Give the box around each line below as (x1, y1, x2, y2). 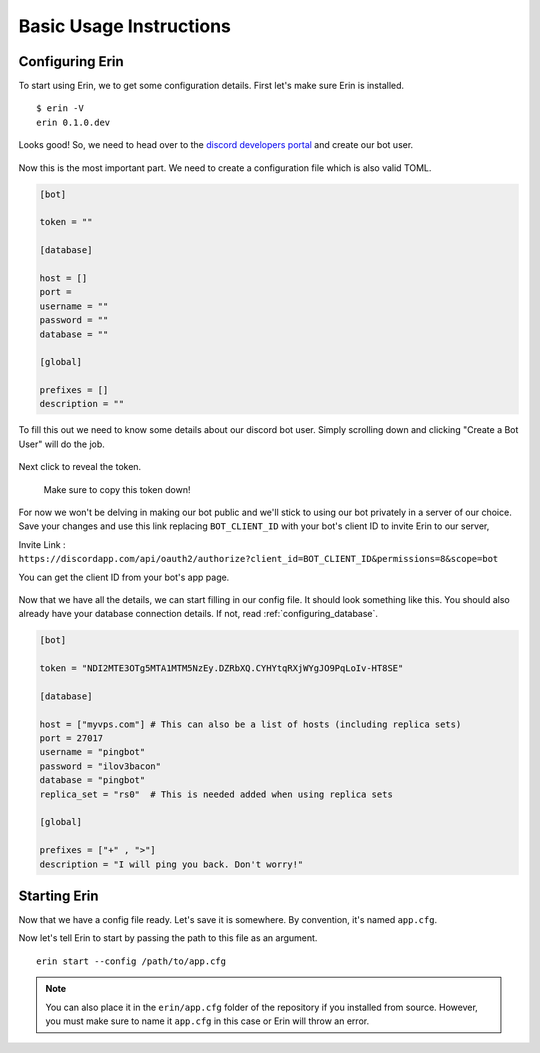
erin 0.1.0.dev (36, 116, 111, 128)
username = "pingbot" (39, 746, 146, 758)
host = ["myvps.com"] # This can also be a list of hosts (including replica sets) (39, 718, 462, 730)
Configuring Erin (18, 53, 124, 70)
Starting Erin (18, 888, 99, 904)
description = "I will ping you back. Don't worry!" (39, 858, 304, 870)
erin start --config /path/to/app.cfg (36, 955, 227, 967)
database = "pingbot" (39, 775, 146, 786)
